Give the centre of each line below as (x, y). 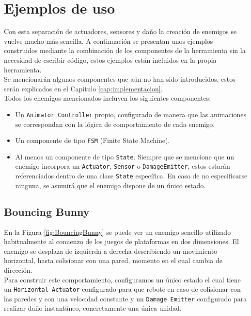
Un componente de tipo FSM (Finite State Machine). (93, 140)
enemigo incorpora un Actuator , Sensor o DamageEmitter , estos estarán (123, 166)
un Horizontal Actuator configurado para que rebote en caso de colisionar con (122, 289)
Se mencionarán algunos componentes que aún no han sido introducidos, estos (120, 79)
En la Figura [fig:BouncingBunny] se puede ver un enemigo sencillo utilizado (118, 232)
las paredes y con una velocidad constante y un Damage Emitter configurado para (125, 298)
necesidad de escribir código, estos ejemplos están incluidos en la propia (110, 60)
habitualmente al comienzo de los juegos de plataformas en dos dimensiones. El (121, 241)
